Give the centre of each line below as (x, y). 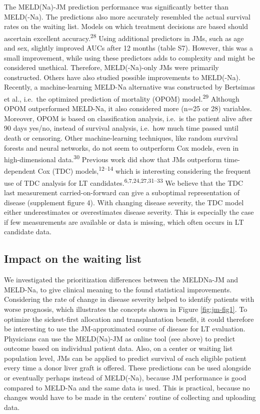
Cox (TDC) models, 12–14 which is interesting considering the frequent (144, 170)
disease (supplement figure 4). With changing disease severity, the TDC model (124, 202)
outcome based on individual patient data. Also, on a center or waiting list (118, 348)
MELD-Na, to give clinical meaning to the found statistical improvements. (118, 289)
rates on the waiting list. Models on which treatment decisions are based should (126, 26)
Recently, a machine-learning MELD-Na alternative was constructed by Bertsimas (129, 87)
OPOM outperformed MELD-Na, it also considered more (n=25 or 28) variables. (128, 108)
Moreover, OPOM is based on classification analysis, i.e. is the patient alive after (128, 118)
